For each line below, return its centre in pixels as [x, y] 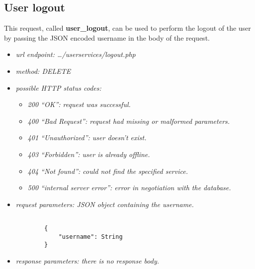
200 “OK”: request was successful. [79, 104]
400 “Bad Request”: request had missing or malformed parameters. [129, 121]
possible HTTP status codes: [58, 87]
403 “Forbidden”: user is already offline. [89, 154]
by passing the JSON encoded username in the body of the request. [107, 37]
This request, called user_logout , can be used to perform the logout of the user [127, 28]
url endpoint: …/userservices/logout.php [76, 54]
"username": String [90, 237]
